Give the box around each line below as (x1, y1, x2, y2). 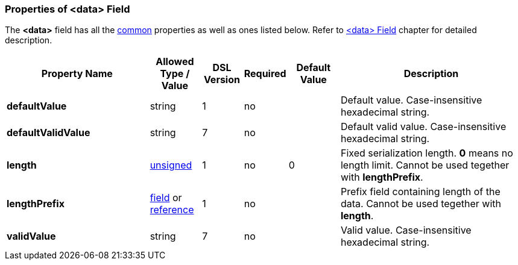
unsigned (150, 159, 192, 172)
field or (150, 192, 182, 204)
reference (150, 204, 194, 216)
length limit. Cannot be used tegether (340, 159, 510, 172)
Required (244, 67, 286, 80)
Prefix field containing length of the (340, 185, 501, 198)
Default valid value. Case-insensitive (340, 120, 507, 133)
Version (203, 73, 240, 86)
